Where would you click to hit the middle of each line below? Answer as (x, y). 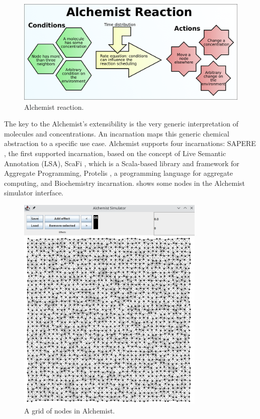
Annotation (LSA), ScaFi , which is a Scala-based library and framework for (122, 163)
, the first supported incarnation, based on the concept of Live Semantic (115, 153)
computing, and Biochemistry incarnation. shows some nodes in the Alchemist (125, 183)
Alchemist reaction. (54, 107)
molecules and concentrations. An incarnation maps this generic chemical (117, 133)
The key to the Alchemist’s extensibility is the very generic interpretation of (121, 124)
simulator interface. (34, 193)
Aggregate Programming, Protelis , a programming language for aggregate (119, 173)
